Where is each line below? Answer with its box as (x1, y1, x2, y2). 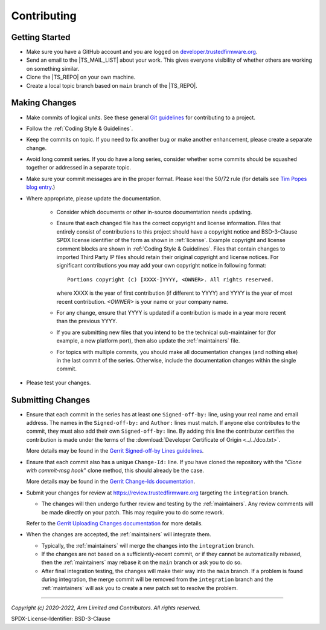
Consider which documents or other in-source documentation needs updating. (56, 209, 252, 216)
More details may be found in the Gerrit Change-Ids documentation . (26, 478, 196, 485)
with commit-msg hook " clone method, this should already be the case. (26, 467, 205, 474)
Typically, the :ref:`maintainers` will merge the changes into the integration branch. (41, 542, 255, 549)
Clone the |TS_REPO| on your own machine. (26, 73, 136, 81)
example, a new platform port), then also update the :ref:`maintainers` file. (56, 337, 240, 344)
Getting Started (11, 32, 71, 42)
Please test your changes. (26, 379, 91, 386)
